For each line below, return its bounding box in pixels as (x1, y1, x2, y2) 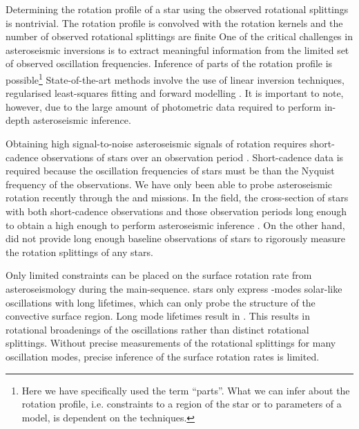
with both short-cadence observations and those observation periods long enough (6, 203, 347, 218)
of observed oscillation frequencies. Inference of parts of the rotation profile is (6, 56, 333, 71)
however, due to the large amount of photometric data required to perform (6, 99, 322, 113)
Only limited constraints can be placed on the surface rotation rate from (6, 268, 312, 282)
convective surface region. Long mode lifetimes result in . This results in (6, 309, 310, 323)
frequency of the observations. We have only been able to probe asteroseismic (6, 176, 333, 191)
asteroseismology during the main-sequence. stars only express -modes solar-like (6, 281, 342, 295)
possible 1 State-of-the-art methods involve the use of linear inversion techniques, (6, 70, 345, 86)
